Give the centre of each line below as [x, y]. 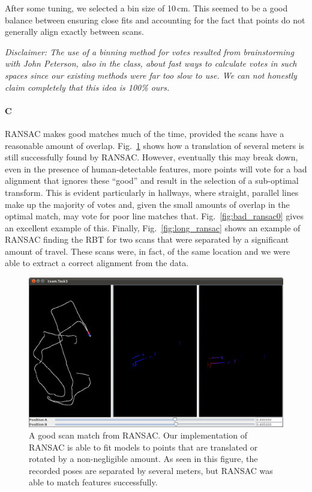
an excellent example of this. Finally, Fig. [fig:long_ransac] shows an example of [153, 227]
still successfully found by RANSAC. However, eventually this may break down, [151, 157]
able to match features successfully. [93, 482]
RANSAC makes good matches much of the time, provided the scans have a [145, 133]
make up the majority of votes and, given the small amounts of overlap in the [147, 204]
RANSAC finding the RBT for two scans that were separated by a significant [147, 239]
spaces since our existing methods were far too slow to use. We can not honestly [151, 75]
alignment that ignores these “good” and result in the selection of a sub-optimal [152, 181]
